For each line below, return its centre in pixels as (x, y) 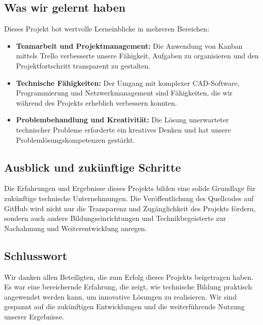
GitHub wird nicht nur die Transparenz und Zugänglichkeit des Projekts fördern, (130, 208)
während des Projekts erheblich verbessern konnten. (96, 102)
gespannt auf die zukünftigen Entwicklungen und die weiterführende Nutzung (124, 306)
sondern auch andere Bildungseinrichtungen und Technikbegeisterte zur (115, 218)
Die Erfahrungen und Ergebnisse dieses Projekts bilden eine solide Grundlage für (130, 188)
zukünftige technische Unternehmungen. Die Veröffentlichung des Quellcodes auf (129, 198)
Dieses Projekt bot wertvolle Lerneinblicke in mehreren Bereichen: (107, 29)
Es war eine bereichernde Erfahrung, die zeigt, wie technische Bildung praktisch (128, 287)
